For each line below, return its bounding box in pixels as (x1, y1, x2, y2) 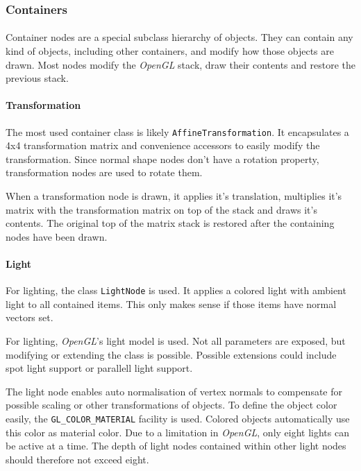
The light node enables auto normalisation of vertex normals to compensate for (6, 384, 343, 398)
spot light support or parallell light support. (6, 361, 193, 375)
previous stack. (6, 71, 69, 85)
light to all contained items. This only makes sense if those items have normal (6, 296, 337, 311)
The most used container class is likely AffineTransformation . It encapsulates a (6, 124, 349, 139)
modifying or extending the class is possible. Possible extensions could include (6, 347, 337, 361)
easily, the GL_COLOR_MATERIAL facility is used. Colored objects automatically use (6, 411, 350, 426)
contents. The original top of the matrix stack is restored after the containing (6, 216, 335, 230)
